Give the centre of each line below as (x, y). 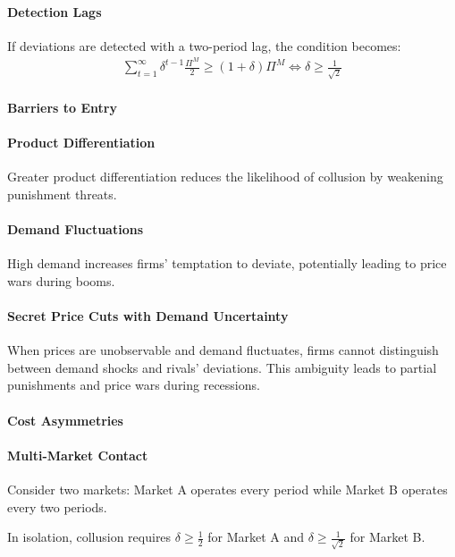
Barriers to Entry (62, 107)
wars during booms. (61, 280)
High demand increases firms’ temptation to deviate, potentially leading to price (227, 263)
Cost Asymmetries (65, 420)
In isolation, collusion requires (89, 537)
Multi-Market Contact (78, 455)
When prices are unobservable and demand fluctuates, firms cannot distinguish (223, 350)
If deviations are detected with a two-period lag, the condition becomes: (204, 45)
